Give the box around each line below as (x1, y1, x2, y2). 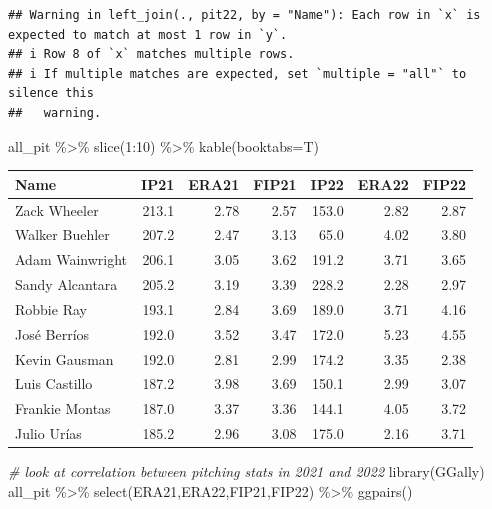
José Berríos (15, 323, 90, 344)
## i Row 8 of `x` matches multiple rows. (8, 47, 295, 62)
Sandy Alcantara (15, 274, 118, 295)
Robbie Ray (15, 298, 87, 319)
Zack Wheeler (15, 199, 99, 220)
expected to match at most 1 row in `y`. (8, 27, 288, 42)
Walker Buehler (15, 224, 110, 245)
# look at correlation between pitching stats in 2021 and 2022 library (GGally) (8, 461, 485, 482)
